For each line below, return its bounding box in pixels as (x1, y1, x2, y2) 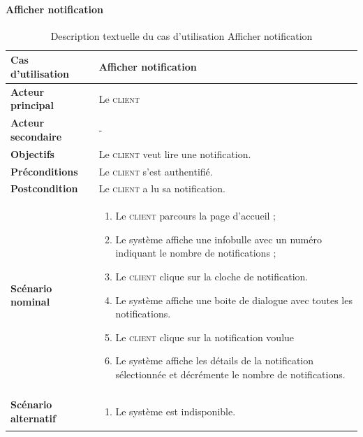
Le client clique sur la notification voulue (115, 329, 295, 344)
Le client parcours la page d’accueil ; (115, 208, 276, 223)
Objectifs (10, 146, 54, 161)
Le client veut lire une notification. (98, 146, 251, 161)
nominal (10, 294, 50, 309)
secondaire (10, 129, 62, 143)
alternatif (10, 410, 56, 425)
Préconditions (10, 164, 78, 178)
